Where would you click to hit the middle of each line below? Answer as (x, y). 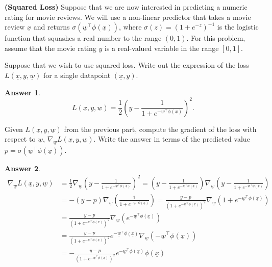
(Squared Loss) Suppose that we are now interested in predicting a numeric (126, 7)
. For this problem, (216, 38)
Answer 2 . (22, 168)
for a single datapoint (77, 75)
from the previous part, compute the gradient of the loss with (160, 129)
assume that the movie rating (51, 48)
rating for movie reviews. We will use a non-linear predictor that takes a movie (128, 17)
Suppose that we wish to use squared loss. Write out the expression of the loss (127, 65)
